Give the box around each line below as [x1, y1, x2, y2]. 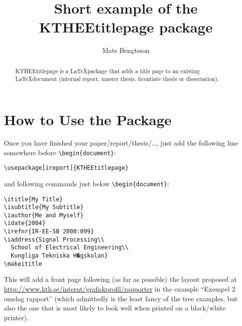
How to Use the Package [4, 110, 172, 130]
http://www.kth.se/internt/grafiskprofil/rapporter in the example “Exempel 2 [4, 284, 236, 294]
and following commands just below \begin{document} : [4, 178, 169, 188]
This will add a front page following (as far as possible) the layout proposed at [4, 274, 237, 284]
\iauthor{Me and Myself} [4, 212, 84, 219]
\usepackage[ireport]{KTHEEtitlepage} [4, 164, 129, 172]
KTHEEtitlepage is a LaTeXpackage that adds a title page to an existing [15, 66, 200, 75]
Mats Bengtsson [102, 45, 150, 55]
